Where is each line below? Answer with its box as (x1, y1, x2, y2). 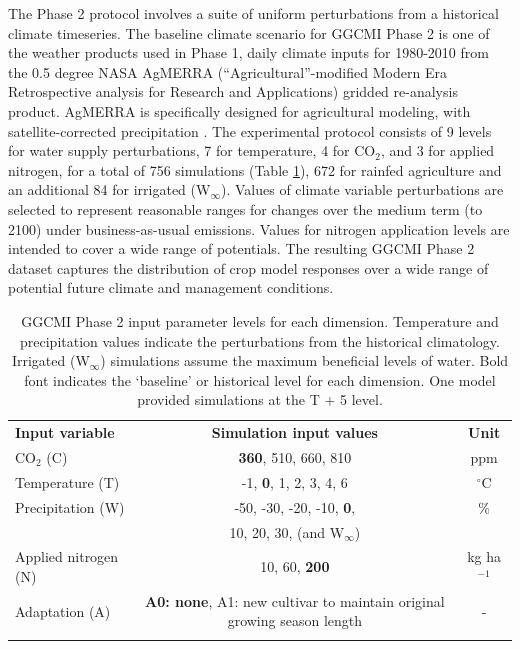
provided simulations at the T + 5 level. (137, 389, 383, 410)
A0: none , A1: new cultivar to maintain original (145, 590, 445, 611)
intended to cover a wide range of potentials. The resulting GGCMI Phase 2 (8, 238, 475, 259)
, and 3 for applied (380, 140, 495, 161)
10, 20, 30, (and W (229, 521, 345, 542)
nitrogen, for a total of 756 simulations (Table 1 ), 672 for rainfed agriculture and (8, 159, 502, 180)
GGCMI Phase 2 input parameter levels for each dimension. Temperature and (21, 310, 499, 331)
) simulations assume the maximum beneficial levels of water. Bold (100, 350, 509, 371)
